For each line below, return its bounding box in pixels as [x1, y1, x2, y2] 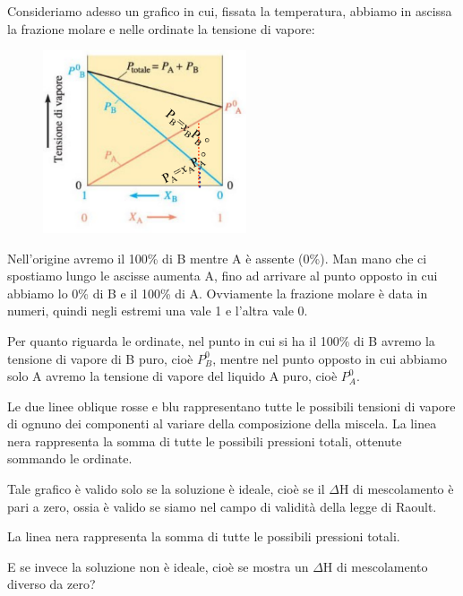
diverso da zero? [7, 574, 96, 593]
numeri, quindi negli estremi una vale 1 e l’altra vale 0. [7, 301, 308, 320]
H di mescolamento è [339, 479, 454, 498]
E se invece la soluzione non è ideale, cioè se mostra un [7, 557, 309, 575]
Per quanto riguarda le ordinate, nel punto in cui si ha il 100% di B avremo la [7, 331, 435, 350]
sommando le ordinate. [7, 449, 133, 468]
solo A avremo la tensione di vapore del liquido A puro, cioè [7, 367, 338, 385]
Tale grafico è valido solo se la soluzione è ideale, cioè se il [7, 479, 325, 498]
